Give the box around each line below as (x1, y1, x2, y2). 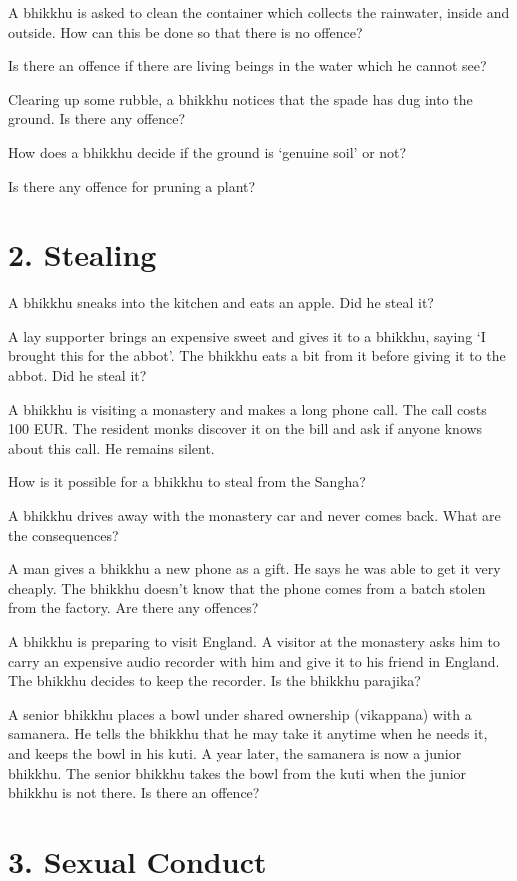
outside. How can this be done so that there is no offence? (8, 21, 363, 42)
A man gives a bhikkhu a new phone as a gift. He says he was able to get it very (8, 558, 501, 579)
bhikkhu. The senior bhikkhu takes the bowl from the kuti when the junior (8, 762, 467, 783)
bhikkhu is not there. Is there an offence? (8, 782, 260, 803)
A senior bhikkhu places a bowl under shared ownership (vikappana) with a (8, 703, 472, 724)
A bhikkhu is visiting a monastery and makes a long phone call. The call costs (8, 398, 487, 419)
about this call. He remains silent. (8, 437, 215, 458)
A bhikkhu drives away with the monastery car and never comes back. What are (8, 505, 501, 526)
